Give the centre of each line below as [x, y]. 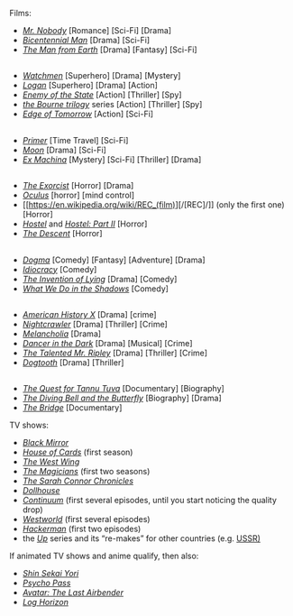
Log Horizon [46, 602]
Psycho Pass [46, 583]
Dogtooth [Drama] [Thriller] [73, 362]
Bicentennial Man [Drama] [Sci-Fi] [86, 40]
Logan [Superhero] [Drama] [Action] [90, 86]
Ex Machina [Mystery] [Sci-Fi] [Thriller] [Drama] [112, 159]
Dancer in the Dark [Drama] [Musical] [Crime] [107, 343]
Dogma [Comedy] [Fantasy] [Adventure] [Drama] [114, 260]
